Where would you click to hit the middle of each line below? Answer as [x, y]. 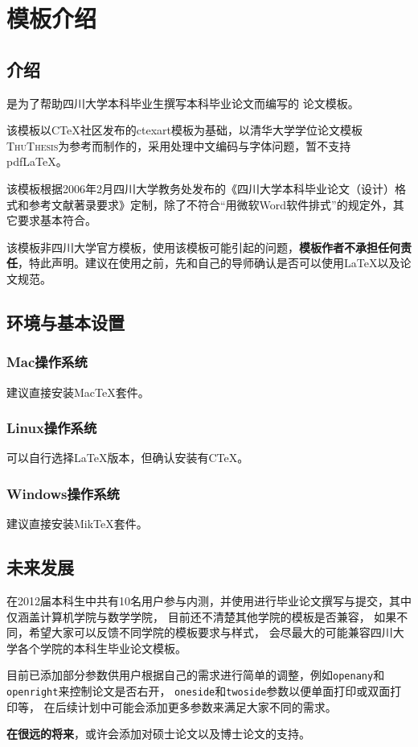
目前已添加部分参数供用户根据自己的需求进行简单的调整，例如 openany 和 [196, 675]
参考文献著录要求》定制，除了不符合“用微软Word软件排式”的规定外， [211, 204]
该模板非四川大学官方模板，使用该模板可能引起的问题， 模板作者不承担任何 [203, 247]
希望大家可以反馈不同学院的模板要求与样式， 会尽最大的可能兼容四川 [211, 632]
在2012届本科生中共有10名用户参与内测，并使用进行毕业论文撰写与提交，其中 [209, 600]
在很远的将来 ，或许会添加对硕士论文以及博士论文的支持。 [158, 734]
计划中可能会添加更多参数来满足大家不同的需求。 [207, 706]
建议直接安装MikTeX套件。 [77, 524]
